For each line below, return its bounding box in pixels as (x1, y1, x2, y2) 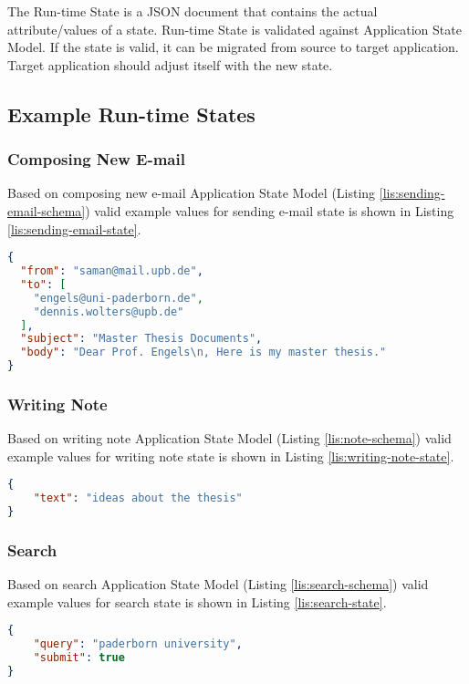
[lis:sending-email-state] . (7, 219, 141, 238)
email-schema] (7, 201, 86, 220)
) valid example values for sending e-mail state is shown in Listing (85, 201, 454, 220)
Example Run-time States (7, 99, 255, 128)
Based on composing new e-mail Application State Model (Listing (7, 183, 376, 202)
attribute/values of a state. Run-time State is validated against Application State (7, 19, 462, 38)
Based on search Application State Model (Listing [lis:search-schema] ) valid (7, 575, 429, 594)
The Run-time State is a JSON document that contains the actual (7, 2, 378, 20)
